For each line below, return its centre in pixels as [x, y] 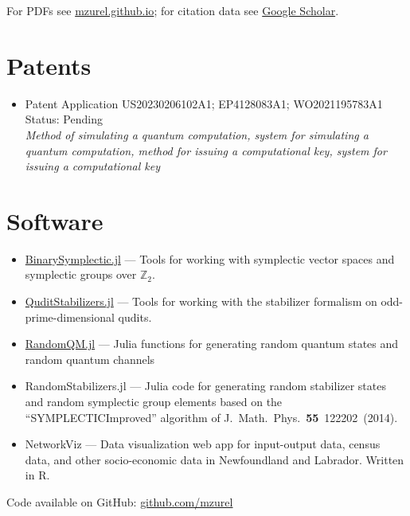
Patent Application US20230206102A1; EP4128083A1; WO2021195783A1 [204, 103]
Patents [49, 65]
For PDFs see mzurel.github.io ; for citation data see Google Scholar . [173, 10]
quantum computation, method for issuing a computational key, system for [206, 150]
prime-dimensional [70, 317]
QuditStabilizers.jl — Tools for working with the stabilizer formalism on [201, 301]
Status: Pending [64, 119]
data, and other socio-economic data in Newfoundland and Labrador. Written [215, 459]
